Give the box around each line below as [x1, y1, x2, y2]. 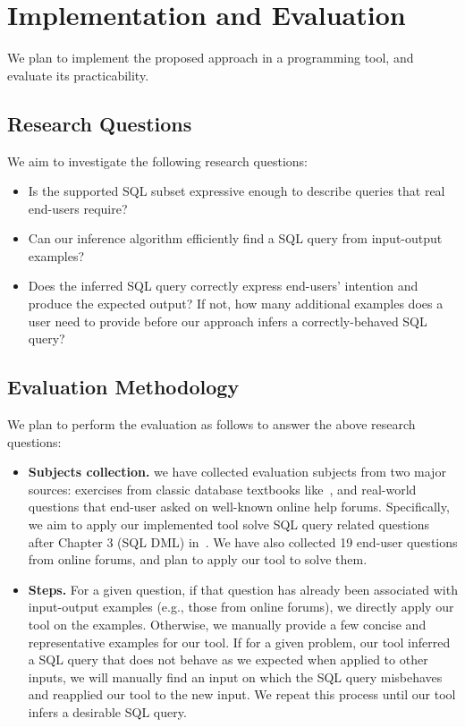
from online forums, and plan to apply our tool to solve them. [28, 550, 368, 569]
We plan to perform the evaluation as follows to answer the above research [7, 415, 416, 434]
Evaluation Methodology [7, 373, 240, 401]
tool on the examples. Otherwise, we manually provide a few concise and [28, 615, 427, 633]
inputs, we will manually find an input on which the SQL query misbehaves [28, 667, 443, 686]
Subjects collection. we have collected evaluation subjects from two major [28, 462, 446, 481]
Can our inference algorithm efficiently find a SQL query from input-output [28, 229, 443, 248]
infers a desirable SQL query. [28, 702, 187, 721]
